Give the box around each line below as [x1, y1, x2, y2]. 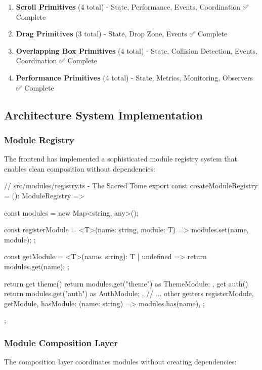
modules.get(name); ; [4, 261, 69, 271]
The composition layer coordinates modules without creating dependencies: [4, 356, 237, 367]
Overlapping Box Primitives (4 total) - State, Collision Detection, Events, [16, 45, 257, 56]
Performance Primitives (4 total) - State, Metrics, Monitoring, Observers [16, 72, 253, 83]
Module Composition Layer [4, 336, 118, 349]
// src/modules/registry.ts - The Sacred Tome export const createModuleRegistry [4, 180, 258, 191]
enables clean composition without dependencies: [4, 163, 155, 174]
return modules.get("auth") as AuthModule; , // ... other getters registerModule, [4, 288, 254, 299]
